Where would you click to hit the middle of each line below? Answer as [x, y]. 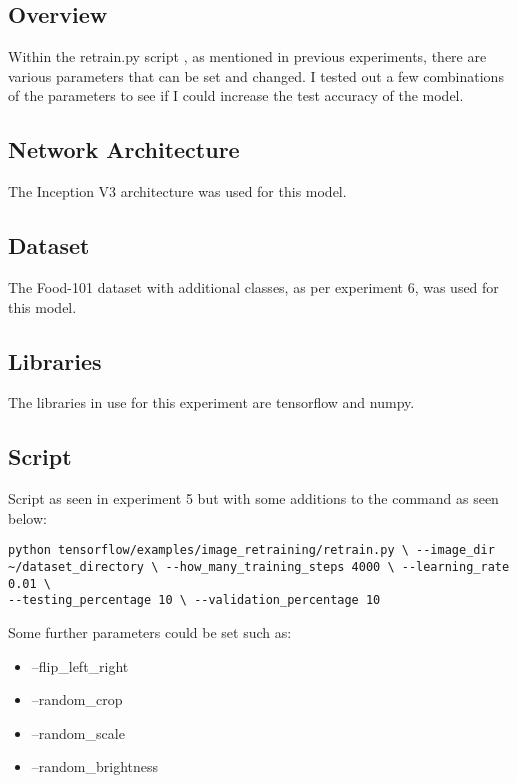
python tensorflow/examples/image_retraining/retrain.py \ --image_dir [251, 550]
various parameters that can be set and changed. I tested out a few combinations [256, 75]
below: [27, 517]
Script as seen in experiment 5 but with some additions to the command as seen [253, 498]
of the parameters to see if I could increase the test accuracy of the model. [236, 95]
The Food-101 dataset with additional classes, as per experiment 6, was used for [253, 286]
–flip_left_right [80, 665]
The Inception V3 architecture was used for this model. [177, 191]
